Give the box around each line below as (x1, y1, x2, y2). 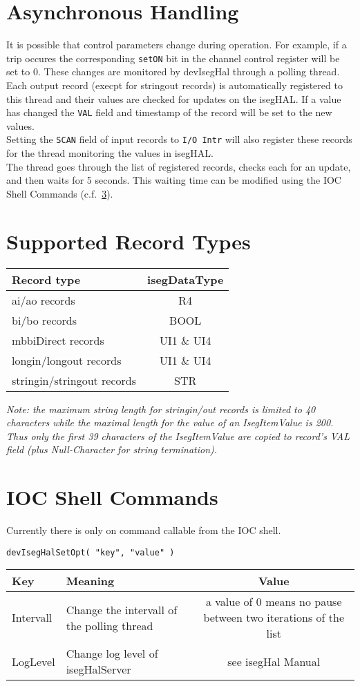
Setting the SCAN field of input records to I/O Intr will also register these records (6, 132, 352, 146)
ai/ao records (12, 292, 75, 308)
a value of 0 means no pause (205, 593, 342, 610)
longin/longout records (12, 352, 122, 368)
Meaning (66, 573, 115, 589)
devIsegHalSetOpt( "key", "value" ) (6, 547, 175, 558)
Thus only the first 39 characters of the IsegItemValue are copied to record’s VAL (6, 428, 350, 443)
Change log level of (66, 645, 158, 662)
